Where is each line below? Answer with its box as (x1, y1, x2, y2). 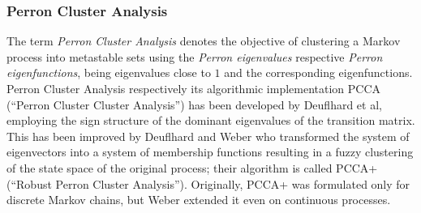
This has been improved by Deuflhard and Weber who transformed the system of (6, 127, 410, 144)
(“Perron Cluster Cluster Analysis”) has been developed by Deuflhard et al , (6, 96, 382, 113)
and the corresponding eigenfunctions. (224, 64, 413, 81)
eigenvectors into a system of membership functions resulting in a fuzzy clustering (6, 143, 414, 160)
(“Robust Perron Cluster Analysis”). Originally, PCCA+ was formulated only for (6, 175, 410, 192)
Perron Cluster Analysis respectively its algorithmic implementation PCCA (6, 80, 381, 96)
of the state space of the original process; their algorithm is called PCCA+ (6, 159, 378, 176)
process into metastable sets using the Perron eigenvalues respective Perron (6, 48, 383, 65)
